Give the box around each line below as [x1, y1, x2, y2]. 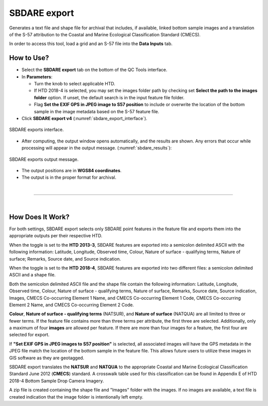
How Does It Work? [9, 212, 69, 221]
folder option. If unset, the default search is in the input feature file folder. [34, 94, 185, 100]
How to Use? [9, 54, 49, 62]
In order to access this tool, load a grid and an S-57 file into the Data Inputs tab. [9, 41, 173, 47]
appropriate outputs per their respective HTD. [9, 233, 103, 239]
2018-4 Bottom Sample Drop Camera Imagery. [9, 378, 104, 384]
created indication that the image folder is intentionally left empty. [9, 394, 143, 400]
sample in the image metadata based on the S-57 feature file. [34, 108, 160, 114]
